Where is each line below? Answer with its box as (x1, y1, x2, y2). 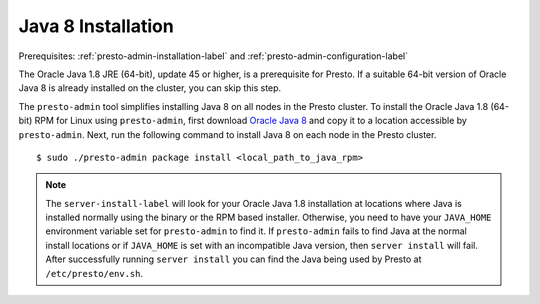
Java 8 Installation (18, 15, 174, 37)
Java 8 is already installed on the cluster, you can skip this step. (18, 82, 282, 94)
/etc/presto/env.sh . (45, 267, 144, 279)
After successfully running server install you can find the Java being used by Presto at (45, 253, 422, 265)
